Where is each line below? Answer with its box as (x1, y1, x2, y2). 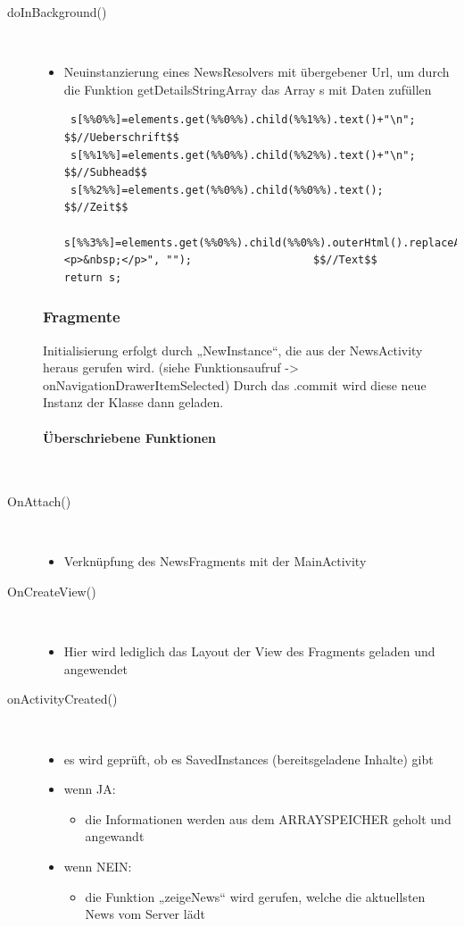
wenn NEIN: (63, 857, 132, 876)
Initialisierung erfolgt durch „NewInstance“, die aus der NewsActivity (43, 340, 423, 359)
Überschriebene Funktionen (43, 428, 216, 446)
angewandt (85, 827, 145, 846)
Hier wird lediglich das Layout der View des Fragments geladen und (63, 642, 435, 661)
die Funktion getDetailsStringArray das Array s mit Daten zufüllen (63, 79, 432, 98)
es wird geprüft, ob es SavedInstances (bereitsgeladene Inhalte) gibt (63, 749, 434, 768)
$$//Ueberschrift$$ (63, 130, 179, 144)
